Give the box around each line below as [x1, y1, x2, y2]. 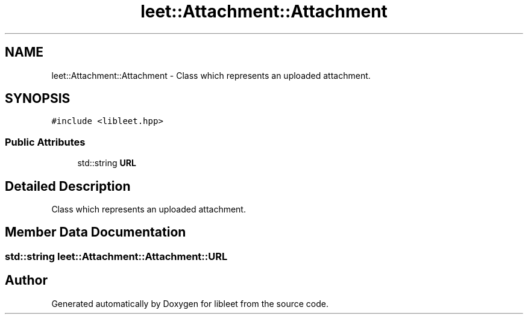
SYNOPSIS [5, 91, 71, 107]
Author [5, 273, 48, 288]
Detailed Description [5, 178, 131, 194]
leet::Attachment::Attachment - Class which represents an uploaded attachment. [51, 70, 371, 81]
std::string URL [77, 158, 136, 169]
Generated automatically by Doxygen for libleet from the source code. [51, 298, 328, 309]
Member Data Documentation [5, 225, 186, 240]
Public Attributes [5, 135, 86, 148]
